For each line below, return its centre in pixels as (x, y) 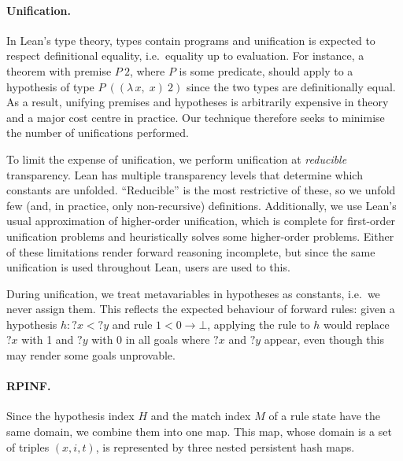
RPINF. (29, 386)
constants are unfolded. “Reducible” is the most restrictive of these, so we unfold (201, 190)
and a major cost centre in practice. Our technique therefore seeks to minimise (196, 117)
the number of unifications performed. (98, 133)
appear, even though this (324, 339)
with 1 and (48, 339)
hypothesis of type (50, 86)
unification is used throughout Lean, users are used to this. (148, 267)
